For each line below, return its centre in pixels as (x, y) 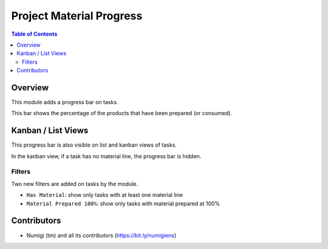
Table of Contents (34, 34)
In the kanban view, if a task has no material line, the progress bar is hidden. (106, 156)
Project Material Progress (77, 16)
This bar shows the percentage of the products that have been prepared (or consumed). (121, 113)
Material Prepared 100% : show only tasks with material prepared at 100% (123, 204)
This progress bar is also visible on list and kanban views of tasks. (94, 145)
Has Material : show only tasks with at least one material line (105, 195)
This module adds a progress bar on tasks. (65, 102)
